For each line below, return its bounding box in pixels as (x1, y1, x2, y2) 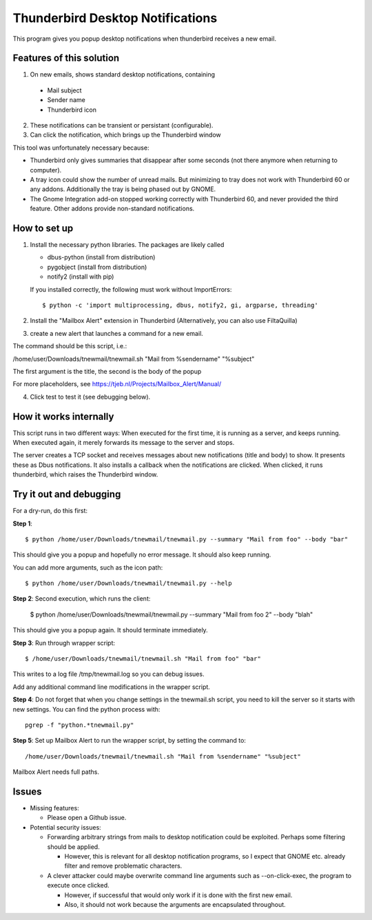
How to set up (12, 222, 74, 234)
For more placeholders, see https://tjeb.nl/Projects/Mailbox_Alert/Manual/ (12, 380, 222, 388)
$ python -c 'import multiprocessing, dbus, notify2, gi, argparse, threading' (42, 301, 318, 309)
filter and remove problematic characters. (64, 862, 183, 870)
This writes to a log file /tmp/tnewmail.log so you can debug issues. (12, 670, 205, 679)
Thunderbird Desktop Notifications (12, 10, 218, 26)
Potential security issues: (30, 823, 101, 831)
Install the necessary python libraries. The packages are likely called (30, 241, 225, 249)
